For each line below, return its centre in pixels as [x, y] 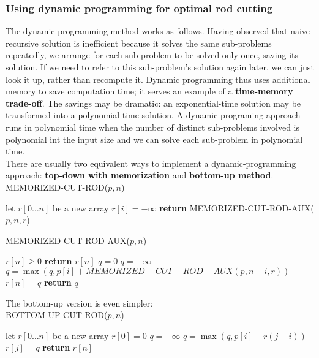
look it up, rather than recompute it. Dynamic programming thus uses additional [158, 79]
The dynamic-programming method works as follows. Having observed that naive [158, 31]
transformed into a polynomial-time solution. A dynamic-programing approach [153, 115]
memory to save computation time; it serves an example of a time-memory [149, 91]
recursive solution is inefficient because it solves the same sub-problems [139, 43]
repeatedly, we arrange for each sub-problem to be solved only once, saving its [152, 55]
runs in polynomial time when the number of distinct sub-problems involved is [153, 127]
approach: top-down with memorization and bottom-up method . [140, 175]
